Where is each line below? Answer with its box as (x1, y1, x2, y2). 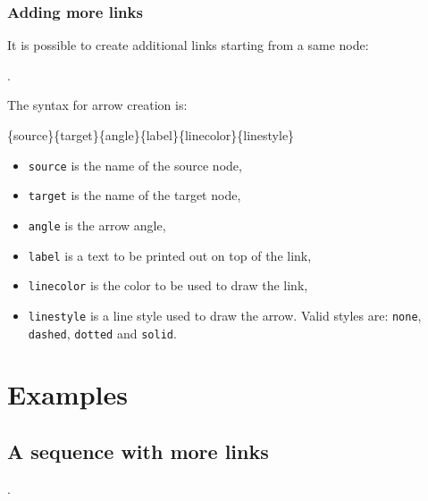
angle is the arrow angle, (28, 215, 166, 234)
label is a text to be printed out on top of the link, (28, 246, 312, 264)
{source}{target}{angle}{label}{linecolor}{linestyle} (7, 126, 295, 144)
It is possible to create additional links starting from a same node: (7, 36, 369, 54)
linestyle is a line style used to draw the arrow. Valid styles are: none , (28, 305, 422, 324)
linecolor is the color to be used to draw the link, (28, 276, 308, 295)
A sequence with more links (7, 437, 269, 464)
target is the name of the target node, (28, 186, 241, 205)
